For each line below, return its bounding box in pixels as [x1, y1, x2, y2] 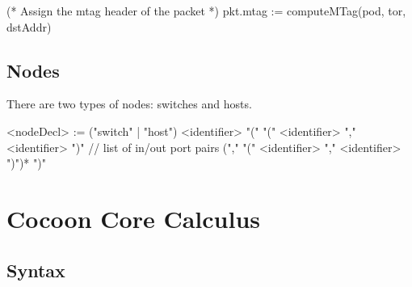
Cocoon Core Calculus [6, 201, 260, 234]
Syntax [6, 257, 65, 282]
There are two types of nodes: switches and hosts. [6, 95, 252, 112]
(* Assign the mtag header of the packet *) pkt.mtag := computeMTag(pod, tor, [6, 2, 406, 19]
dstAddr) [6, 18, 52, 35]
